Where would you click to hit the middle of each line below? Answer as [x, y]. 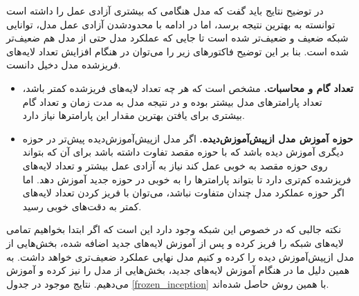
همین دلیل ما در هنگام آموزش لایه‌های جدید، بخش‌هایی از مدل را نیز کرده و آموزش [178, 270]
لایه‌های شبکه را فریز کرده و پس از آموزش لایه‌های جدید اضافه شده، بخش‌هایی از [175, 242]
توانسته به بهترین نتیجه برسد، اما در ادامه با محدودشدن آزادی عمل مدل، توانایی [171, 24]
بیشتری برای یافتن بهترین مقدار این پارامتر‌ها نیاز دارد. [134, 115]
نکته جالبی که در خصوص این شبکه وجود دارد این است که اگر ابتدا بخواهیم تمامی [174, 229]
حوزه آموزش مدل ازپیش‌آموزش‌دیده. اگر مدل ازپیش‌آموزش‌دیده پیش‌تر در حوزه [188, 138]
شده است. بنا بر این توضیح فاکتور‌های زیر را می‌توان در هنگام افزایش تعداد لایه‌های [177, 51]
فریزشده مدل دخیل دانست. [64, 65]
